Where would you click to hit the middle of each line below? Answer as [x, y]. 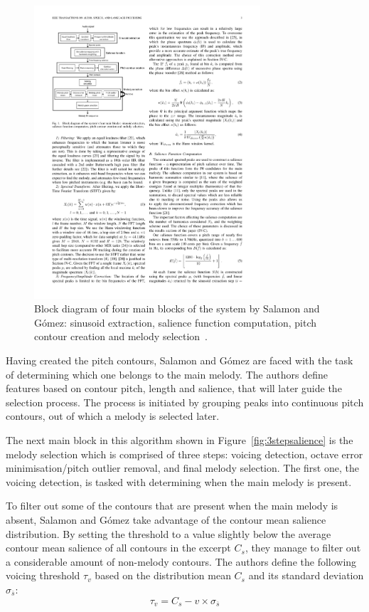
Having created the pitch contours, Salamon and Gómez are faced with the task [180, 360]
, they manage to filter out [303, 548]
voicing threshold [43, 575]
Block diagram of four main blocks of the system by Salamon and [177, 308]
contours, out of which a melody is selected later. [113, 416]
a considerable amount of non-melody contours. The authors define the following [181, 561]
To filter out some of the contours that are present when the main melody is [172, 506]
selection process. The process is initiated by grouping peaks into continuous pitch [185, 402]
